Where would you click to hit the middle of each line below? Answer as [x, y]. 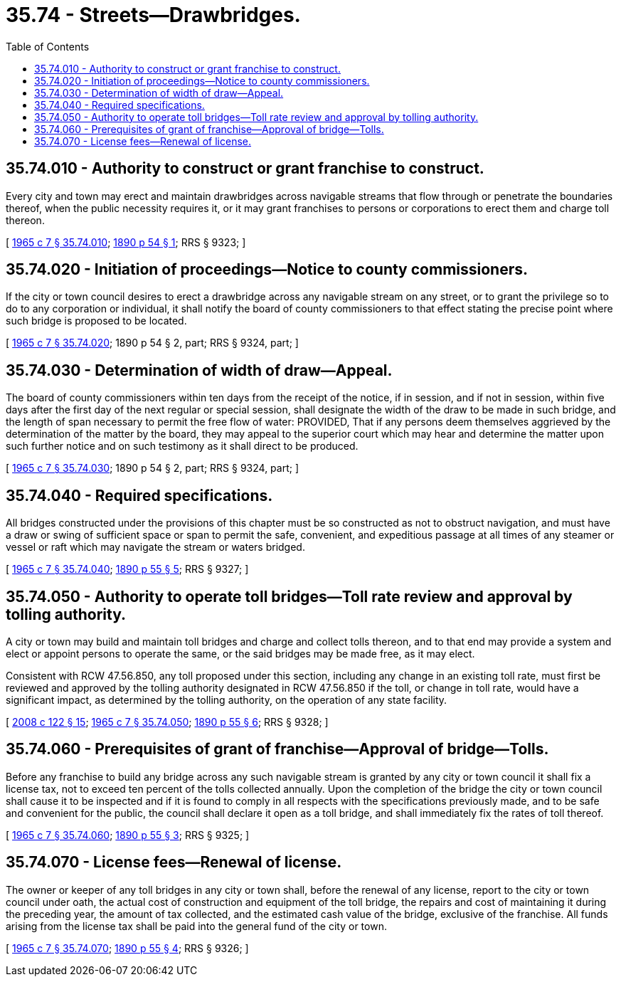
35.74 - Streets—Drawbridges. [153, 15]
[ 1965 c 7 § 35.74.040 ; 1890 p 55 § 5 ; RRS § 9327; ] [127, 569]
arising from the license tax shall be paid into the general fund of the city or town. [196, 926]
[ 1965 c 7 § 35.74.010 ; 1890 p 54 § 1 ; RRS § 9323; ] [126, 242]
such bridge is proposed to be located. [96, 321]
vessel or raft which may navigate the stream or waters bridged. [155, 547]
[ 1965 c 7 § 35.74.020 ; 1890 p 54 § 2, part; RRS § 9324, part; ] [152, 343]
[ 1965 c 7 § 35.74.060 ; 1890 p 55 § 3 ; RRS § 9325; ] [128, 835]
